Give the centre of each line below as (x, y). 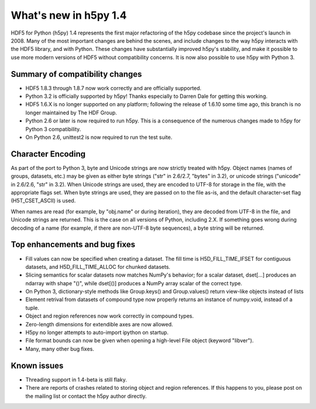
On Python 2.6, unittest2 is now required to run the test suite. (99, 137)
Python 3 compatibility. (53, 129)
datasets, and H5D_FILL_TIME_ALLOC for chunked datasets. (98, 267)
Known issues (37, 365)
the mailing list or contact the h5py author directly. (86, 396)
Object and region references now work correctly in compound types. (110, 316)
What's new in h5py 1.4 (69, 15)
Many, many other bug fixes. (60, 349)
